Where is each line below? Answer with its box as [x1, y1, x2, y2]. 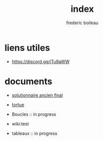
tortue [11, 102, 25, 107]
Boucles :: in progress [11, 111, 56, 117]
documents [4, 75, 53, 87]
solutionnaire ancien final [11, 92, 63, 98]
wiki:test [11, 121, 29, 127]
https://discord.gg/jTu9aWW [11, 58, 70, 65]
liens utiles [4, 42, 50, 53]
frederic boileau [66, 20, 99, 26]
